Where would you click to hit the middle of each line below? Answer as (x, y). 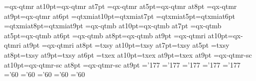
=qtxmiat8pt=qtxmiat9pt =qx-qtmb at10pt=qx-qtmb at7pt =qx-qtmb (113, 26)
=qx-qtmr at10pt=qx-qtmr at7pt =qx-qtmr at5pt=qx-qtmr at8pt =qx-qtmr (121, 6)
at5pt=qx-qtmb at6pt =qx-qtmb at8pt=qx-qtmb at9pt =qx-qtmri (105, 35)
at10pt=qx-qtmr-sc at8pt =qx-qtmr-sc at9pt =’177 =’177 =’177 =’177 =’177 (122, 64)
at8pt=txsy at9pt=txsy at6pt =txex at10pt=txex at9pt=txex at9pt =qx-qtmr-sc (128, 54)
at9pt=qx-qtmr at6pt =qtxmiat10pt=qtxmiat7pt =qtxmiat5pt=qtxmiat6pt (120, 16)
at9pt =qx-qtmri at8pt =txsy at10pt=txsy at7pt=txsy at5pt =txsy (126, 45)
